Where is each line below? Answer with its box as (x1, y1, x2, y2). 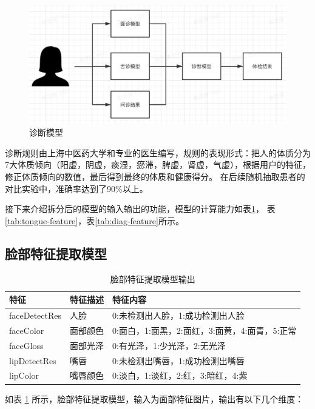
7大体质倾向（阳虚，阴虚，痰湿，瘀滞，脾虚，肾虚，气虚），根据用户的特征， (5, 158, 311, 171)
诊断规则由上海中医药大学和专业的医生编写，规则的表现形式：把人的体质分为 (5, 146, 311, 159)
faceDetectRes (9, 309, 61, 322)
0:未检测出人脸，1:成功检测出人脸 (112, 309, 245, 322)
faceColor (9, 324, 44, 336)
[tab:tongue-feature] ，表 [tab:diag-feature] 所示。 (5, 214, 184, 227)
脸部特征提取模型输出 (110, 272, 195, 285)
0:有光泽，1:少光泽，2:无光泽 (112, 339, 226, 351)
